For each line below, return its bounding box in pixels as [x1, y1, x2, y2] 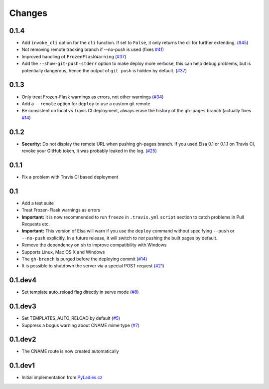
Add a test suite [21, 200, 54, 206]
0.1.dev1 [9, 362, 35, 370]
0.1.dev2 [9, 335, 36, 344]
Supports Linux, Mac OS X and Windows [21, 249, 105, 255]
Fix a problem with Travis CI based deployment [21, 174, 119, 180]
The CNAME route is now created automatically [21, 348, 119, 354]
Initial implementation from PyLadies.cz [21, 375, 103, 381]
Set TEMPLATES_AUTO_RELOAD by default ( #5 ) [21, 315, 121, 321]
